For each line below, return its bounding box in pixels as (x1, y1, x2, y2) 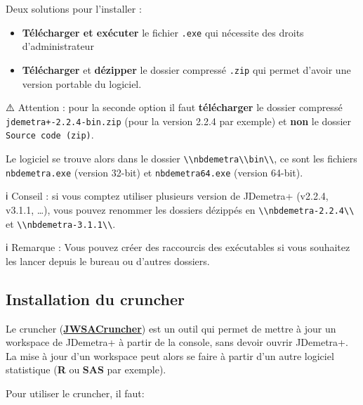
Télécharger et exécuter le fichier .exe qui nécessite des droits (22, 25, 304, 39)
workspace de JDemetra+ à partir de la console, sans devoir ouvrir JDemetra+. (6, 335, 348, 349)
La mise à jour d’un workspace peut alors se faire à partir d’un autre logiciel (6, 348, 334, 363)
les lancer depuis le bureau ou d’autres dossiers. (6, 253, 210, 268)
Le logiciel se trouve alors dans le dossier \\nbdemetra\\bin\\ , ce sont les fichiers (6, 151, 357, 165)
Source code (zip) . (6, 127, 94, 142)
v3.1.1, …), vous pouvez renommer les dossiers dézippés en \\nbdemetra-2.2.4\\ (6, 202, 355, 217)
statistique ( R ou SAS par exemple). (6, 362, 166, 377)
